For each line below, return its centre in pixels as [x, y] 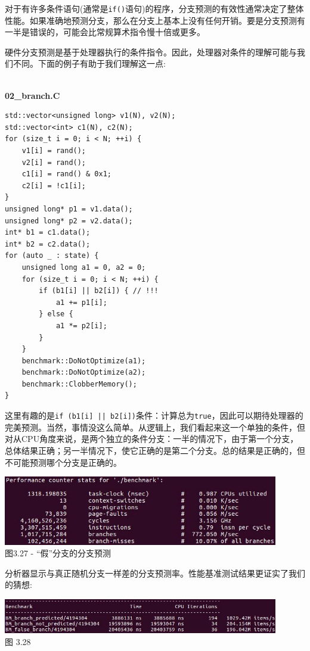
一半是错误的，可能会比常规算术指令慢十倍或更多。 [105, 32]
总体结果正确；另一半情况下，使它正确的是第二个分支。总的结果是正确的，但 [155, 450]
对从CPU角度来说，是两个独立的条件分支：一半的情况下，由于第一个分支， [152, 439]
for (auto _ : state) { [52, 256]
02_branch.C [32, 95]
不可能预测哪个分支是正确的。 [63, 462]
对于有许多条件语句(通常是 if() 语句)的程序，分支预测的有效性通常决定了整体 [154, 8]
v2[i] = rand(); [54, 162]
